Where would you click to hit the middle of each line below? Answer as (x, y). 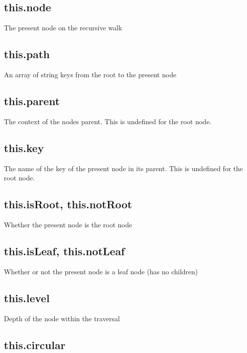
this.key (24, 147)
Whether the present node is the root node (68, 224)
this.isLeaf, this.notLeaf (64, 251)
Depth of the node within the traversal (62, 318)
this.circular (35, 344)
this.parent (32, 100)
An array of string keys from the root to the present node (90, 74)
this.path (27, 54)
